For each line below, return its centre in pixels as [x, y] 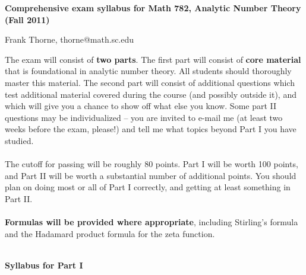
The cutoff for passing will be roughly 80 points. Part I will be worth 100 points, [152, 164]
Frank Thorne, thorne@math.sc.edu [70, 39]
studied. [19, 140]
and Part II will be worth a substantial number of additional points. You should [151, 175]
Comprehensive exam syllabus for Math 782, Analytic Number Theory [153, 8]
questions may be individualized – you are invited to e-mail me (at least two [144, 117]
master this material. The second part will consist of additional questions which [150, 82]
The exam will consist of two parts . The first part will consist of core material [153, 59]
